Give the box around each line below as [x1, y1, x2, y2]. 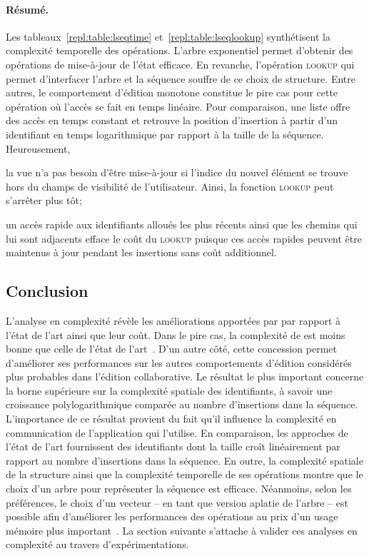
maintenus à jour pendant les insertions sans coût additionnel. [6, 245, 277, 260]
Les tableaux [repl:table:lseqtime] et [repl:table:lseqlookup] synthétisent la [6, 29, 330, 44]
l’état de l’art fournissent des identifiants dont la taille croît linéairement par [6, 439, 340, 454]
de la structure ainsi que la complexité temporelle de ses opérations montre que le [6, 467, 363, 482]
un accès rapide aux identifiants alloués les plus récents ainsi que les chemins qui [6, 216, 358, 231]
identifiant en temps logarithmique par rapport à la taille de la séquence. [6, 126, 324, 141]
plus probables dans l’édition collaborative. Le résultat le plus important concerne [6, 369, 364, 384]
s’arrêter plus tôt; [6, 193, 82, 208]
